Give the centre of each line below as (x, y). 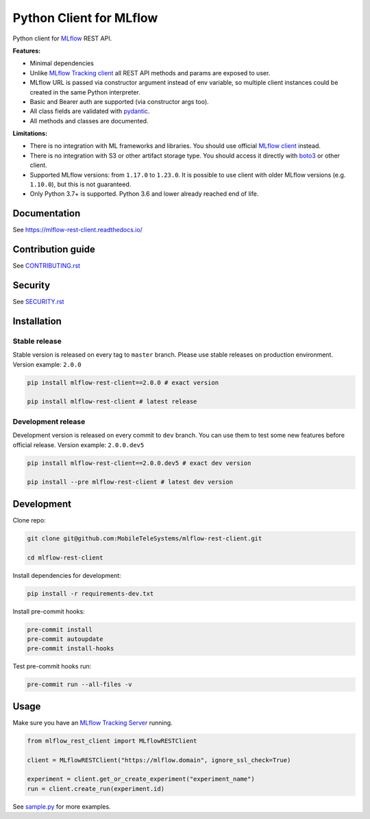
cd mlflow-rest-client (65, 557)
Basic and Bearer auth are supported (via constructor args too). (119, 101)
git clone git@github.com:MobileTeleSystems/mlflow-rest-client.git (145, 538)
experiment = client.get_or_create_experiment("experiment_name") (141, 779)
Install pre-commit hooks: (49, 611)
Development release (49, 421)
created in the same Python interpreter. (85, 92)
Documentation (47, 213)
